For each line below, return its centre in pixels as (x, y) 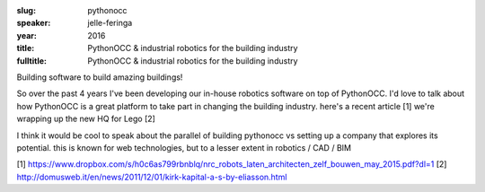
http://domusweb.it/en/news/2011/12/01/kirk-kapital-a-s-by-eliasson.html (152, 177)
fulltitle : (31, 61)
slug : (26, 10)
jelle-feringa (110, 23)
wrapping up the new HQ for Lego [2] (86, 119)
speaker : (34, 23)
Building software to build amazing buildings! (100, 77)
